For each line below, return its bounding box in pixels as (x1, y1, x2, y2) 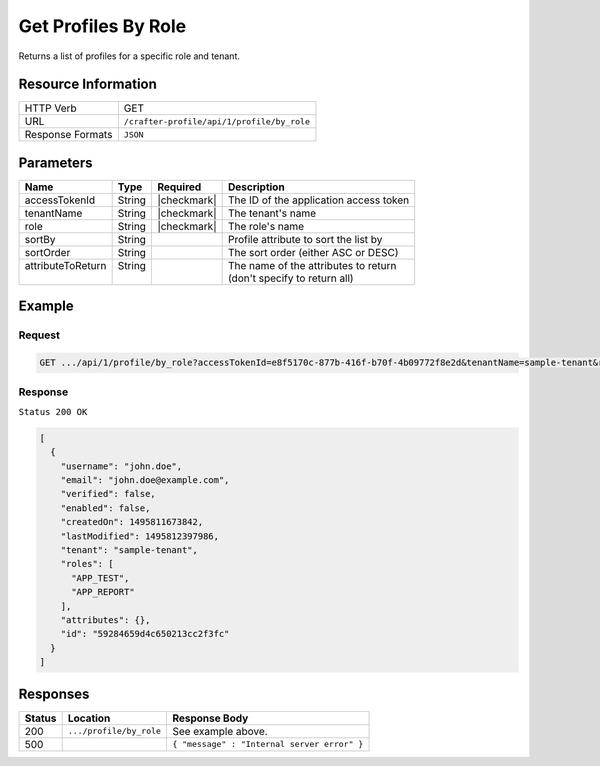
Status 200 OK (18, 406, 88, 417)
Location (67, 711, 111, 725)
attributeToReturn (24, 258, 107, 272)
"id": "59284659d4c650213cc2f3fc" (60, 628, 230, 640)
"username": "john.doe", (60, 460, 183, 472)
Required (156, 180, 202, 194)
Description (227, 180, 285, 194)
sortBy (24, 232, 56, 246)
